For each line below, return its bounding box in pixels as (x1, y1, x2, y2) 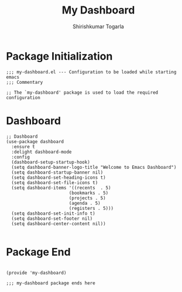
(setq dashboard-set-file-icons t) (11, 179, 98, 185)
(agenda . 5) (68, 200, 101, 206)
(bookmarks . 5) (68, 190, 109, 196)
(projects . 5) (68, 195, 107, 201)
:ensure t (11, 144, 35, 150)
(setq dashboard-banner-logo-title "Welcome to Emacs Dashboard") (11, 164, 177, 170)
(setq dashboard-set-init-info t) (11, 210, 95, 216)
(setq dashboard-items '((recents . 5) (11, 185, 111, 191)
